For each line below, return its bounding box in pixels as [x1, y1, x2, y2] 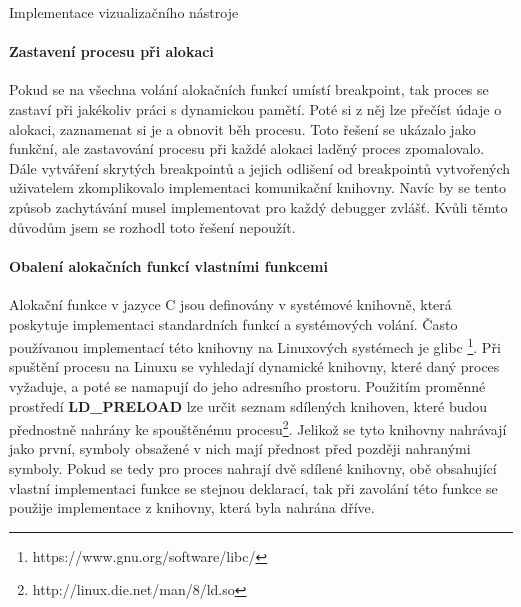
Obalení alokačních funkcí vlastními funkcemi [9, 255, 328, 276]
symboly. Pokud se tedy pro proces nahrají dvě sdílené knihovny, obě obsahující [9, 458, 497, 478]
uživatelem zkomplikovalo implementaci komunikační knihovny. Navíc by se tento [9, 177, 507, 198]
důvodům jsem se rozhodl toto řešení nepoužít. [9, 216, 296, 237]
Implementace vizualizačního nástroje [9, 2, 239, 22]
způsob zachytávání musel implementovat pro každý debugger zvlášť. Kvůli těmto [9, 196, 508, 217]
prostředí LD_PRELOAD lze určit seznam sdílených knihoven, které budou [9, 395, 488, 416]
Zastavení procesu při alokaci [9, 41, 214, 62]
